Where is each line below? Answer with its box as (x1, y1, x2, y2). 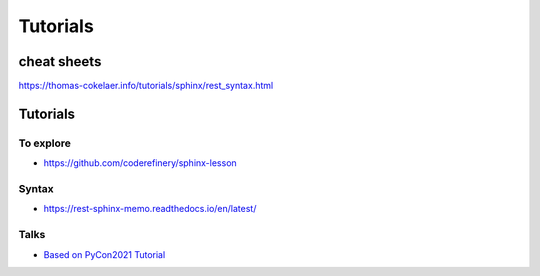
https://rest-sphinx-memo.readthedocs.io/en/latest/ (43, 203, 257, 215)
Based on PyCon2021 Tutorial (43, 248, 166, 260)
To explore (18, 136, 72, 150)
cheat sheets (18, 53, 102, 70)
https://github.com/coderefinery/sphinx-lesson (43, 157, 237, 169)
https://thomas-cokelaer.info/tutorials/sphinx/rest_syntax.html (18, 80, 274, 92)
